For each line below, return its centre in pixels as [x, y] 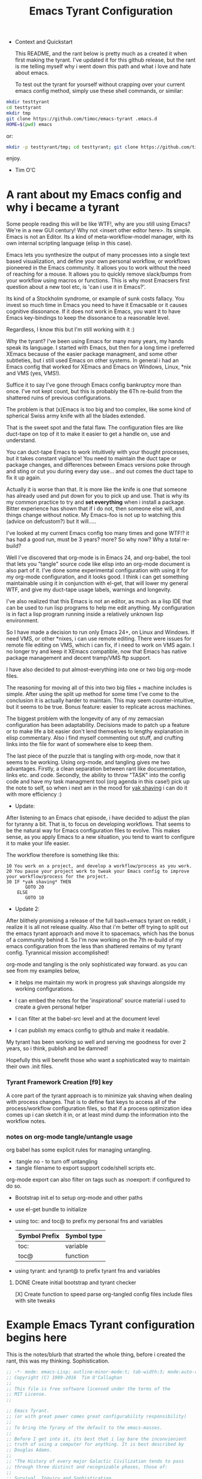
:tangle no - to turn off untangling [56, 1161]
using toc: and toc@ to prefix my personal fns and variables [89, 1221]
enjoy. [14, 159]
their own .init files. [30, 1066]
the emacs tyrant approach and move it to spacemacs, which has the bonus [100, 934]
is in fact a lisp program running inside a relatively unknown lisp [85, 614]
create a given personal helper [53, 1007]
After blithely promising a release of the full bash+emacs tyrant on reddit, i [98, 920]
